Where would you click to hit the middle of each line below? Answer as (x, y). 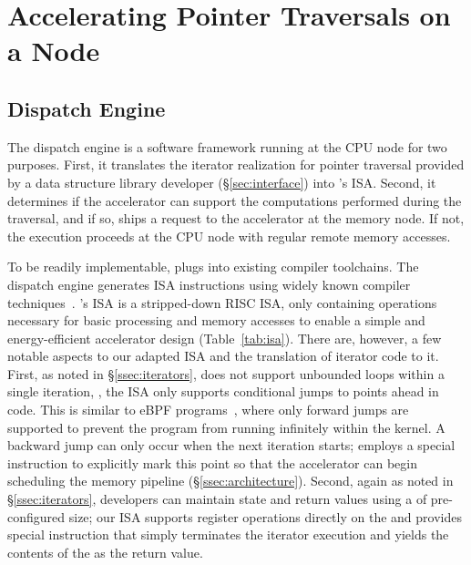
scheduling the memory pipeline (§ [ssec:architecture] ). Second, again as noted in (230, 481)
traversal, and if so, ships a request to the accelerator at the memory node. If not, (236, 218)
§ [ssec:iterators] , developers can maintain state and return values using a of (217, 499)
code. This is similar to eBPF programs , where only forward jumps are (208, 410)
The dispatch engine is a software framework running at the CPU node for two (227, 146)
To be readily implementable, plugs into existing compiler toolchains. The (213, 267)
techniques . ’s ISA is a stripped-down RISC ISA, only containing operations (222, 302)
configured (36, 516)
